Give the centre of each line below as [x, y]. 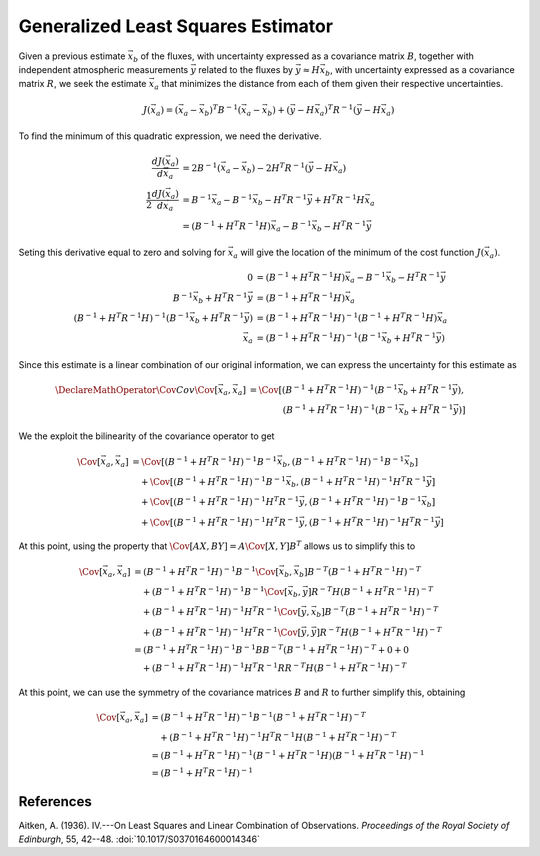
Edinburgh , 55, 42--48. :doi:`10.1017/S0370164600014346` [139, 839]
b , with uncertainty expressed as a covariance [420, 70]
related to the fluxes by [246, 69]
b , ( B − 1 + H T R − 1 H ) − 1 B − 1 [343, 462]
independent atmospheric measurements [103, 69]
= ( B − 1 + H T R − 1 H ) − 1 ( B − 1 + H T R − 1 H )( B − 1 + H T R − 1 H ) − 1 [288, 754]
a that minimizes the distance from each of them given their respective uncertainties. [328, 85]
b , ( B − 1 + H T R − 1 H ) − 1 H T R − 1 [358, 482]
